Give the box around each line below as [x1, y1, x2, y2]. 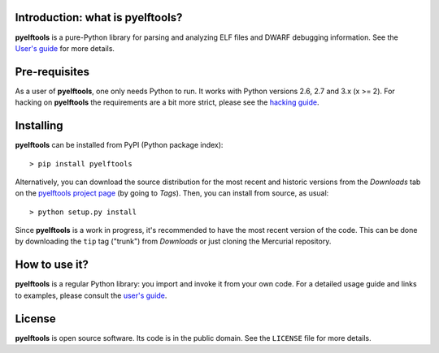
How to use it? [15, 258, 89, 272]
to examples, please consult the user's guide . [15, 291, 167, 300]
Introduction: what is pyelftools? [15, 11, 183, 24]
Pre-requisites [15, 65, 89, 79]
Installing [15, 118, 64, 133]
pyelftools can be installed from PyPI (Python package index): [15, 140, 224, 150]
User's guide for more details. [15, 43, 115, 53]
